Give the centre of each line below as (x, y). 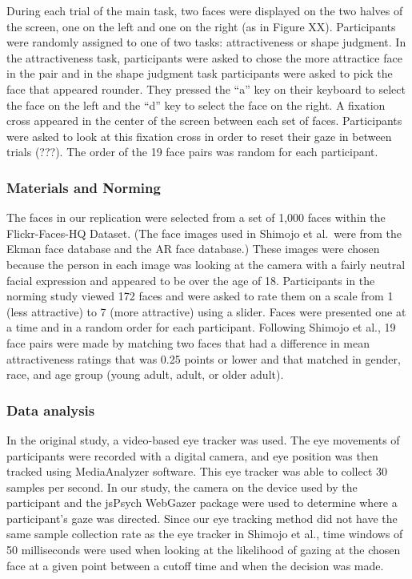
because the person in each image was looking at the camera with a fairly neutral (206, 264)
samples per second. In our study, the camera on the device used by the (182, 487)
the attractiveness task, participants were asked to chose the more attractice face (204, 57)
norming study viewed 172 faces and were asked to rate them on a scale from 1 (200, 296)
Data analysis (51, 410)
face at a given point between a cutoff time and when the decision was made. (195, 565)
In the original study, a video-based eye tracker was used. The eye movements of (203, 439)
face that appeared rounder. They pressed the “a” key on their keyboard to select (206, 88)
